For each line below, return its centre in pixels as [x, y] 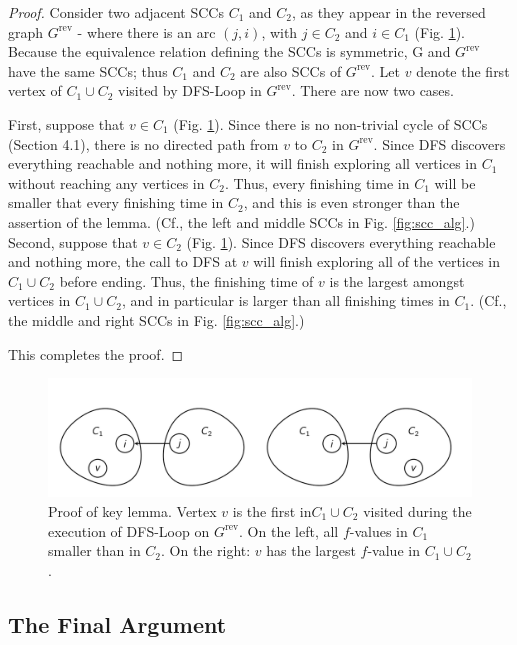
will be [455, 182]
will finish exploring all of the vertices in [377, 261]
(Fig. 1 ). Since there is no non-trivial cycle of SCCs [330, 123]
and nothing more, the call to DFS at [123, 261]
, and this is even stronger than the [351, 202]
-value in [393, 550]
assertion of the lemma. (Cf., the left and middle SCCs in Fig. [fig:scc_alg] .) [241, 221]
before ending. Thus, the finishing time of [186, 280]
